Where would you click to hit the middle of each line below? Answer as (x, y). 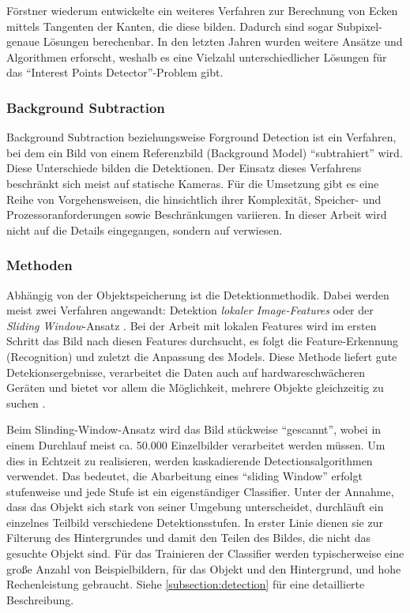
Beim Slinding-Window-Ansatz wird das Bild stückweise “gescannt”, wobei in (194, 429)
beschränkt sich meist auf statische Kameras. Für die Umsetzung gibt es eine (193, 183)
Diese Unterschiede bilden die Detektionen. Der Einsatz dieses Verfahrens (184, 168)
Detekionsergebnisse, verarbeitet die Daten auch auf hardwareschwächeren (186, 372)
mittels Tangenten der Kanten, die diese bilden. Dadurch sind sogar (170, 26)
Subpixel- (359, 26)
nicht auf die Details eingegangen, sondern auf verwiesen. (145, 229)
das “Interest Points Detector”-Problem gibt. (115, 72)
